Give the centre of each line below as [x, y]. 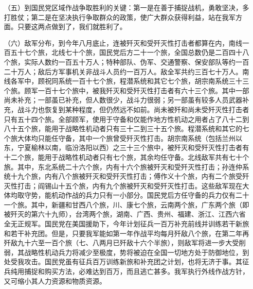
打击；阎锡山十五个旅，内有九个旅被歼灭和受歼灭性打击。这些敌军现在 [130, 185]
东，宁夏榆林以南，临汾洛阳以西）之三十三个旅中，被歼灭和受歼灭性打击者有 [126, 147]
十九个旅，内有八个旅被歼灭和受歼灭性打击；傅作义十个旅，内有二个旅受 [126, 176]
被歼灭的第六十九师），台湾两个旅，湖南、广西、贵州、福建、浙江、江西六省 [125, 214]
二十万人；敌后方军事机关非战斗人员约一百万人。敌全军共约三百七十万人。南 [126, 71]
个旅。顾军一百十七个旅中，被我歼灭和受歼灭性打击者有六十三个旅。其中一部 [126, 90]
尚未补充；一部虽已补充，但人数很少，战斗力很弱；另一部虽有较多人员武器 [123, 100]
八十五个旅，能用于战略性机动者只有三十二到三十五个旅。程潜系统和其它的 [123, 128]
